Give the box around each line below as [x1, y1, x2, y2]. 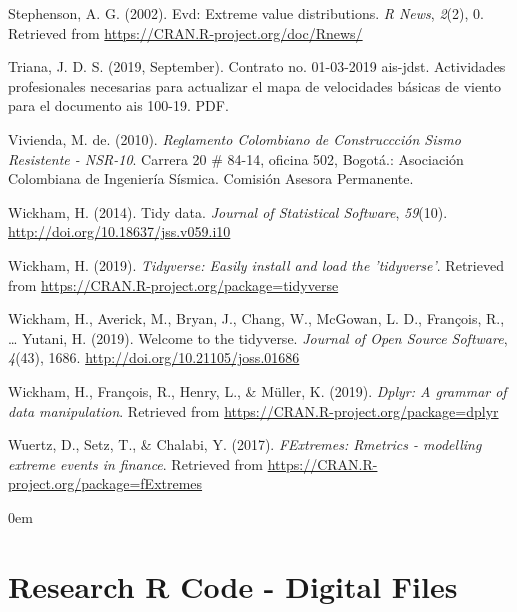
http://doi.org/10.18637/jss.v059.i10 [8, 221, 231, 242]
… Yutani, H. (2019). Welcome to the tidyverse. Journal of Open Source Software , [8, 327, 508, 348]
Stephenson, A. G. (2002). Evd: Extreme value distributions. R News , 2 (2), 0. [8, 3, 484, 23]
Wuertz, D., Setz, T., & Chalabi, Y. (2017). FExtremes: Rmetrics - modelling [8, 434, 482, 455]
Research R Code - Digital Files [8, 565, 458, 606]
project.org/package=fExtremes [8, 473, 203, 494]
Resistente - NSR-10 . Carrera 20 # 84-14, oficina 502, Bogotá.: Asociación [8, 148, 464, 169]
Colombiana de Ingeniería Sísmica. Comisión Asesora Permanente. [8, 168, 414, 189]
